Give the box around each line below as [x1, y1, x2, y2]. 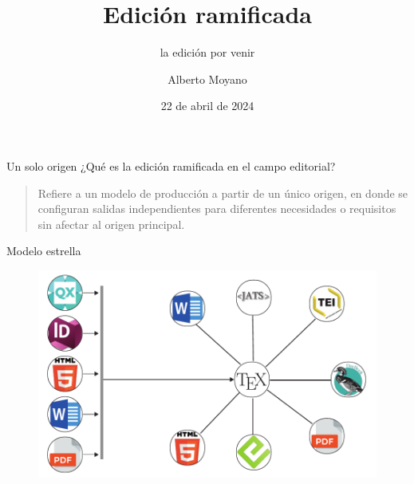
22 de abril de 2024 [160, 97, 254, 114]
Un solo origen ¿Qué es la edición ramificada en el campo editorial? [6, 157, 336, 174]
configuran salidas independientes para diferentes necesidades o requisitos [37, 200, 396, 217]
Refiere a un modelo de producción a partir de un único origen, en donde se [37, 184, 408, 201]
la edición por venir [160, 44, 255, 61]
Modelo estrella [6, 242, 81, 259]
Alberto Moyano [168, 70, 247, 87]
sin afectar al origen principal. [37, 215, 185, 232]
